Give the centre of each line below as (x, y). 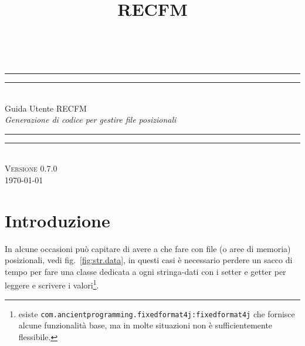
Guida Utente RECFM (46, 108)
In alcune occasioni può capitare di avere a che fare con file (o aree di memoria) (148, 248)
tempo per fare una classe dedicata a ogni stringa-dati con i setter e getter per (145, 271)
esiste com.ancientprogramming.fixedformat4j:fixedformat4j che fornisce (157, 313)
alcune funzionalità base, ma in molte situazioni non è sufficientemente (145, 325)
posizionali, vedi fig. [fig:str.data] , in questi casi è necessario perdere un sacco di (149, 260)
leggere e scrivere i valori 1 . (52, 284)
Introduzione (57, 220)
